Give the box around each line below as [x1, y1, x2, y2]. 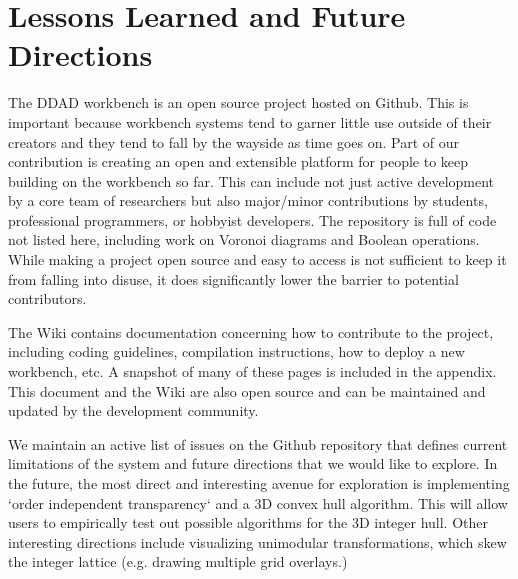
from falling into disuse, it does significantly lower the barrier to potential [8, 268, 459, 289]
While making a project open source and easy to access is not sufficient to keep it [8, 249, 507, 270]
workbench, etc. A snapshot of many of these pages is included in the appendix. [8, 361, 497, 382]
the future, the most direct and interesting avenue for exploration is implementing [8, 473, 510, 493]
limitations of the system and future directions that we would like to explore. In [8, 453, 498, 474]
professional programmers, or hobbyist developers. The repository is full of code [8, 209, 497, 230]
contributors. [8, 288, 87, 309]
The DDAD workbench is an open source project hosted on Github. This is [8, 92, 469, 113]
